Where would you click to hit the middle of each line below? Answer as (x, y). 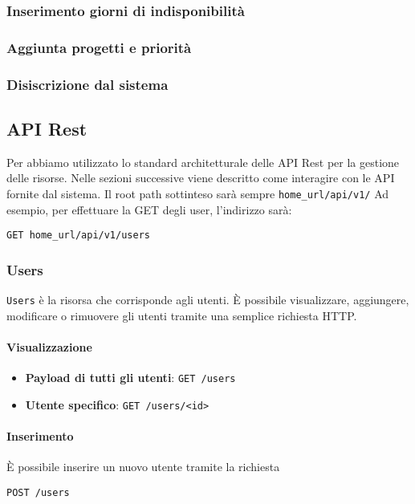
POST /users (38, 492)
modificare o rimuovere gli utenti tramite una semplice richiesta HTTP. (182, 315)
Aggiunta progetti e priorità (99, 47)
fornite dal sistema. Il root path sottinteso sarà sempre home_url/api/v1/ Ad (198, 193)
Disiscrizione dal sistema (87, 84)
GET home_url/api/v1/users (78, 236)
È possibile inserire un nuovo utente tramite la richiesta (143, 467)
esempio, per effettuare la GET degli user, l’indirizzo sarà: (149, 209)
